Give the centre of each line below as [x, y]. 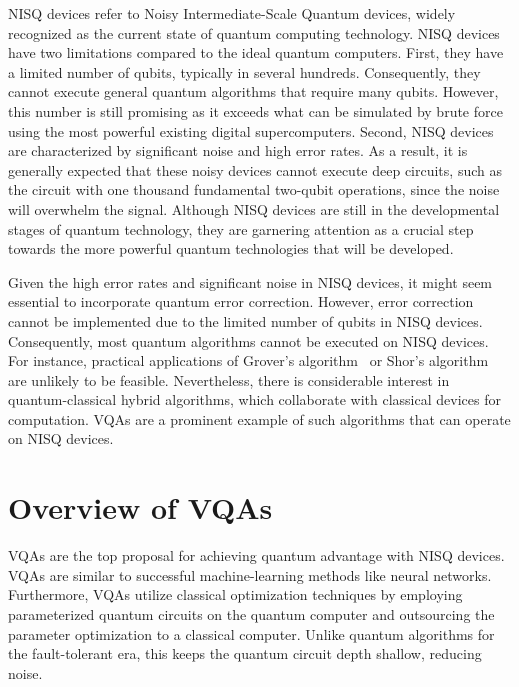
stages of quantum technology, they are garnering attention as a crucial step [241, 228]
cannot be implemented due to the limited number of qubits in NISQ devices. [245, 320]
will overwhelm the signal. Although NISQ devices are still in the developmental [254, 208]
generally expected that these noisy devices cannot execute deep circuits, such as [255, 169]
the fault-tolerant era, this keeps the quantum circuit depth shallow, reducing [245, 653]
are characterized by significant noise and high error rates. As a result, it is [238, 150]
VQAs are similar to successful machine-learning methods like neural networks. [250, 574]
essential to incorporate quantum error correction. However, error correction [241, 301]
